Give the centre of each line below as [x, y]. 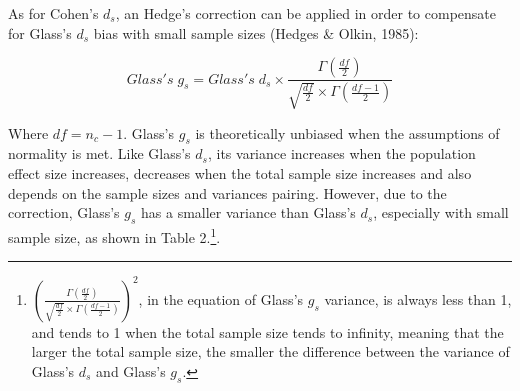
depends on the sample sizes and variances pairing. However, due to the [227, 192]
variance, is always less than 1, [418, 298]
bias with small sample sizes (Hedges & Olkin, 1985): [256, 32]
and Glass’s [131, 370]
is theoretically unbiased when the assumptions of [347, 132]
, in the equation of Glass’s [221, 298]
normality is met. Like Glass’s [99, 153]
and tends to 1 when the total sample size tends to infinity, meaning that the [267, 331]
